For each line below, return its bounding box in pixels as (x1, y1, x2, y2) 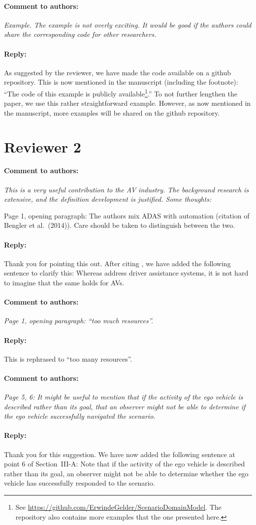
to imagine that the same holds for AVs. (4, 277, 125, 287)
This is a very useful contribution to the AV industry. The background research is (4, 184, 249, 194)
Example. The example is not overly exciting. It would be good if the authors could (4, 19, 252, 30)
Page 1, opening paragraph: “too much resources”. (4, 315, 154, 326)
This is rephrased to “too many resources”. (4, 353, 132, 364)
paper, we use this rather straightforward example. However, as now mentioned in (4, 98, 251, 108)
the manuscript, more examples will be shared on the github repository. (4, 107, 220, 118)
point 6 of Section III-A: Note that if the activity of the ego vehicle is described (4, 459, 245, 469)
